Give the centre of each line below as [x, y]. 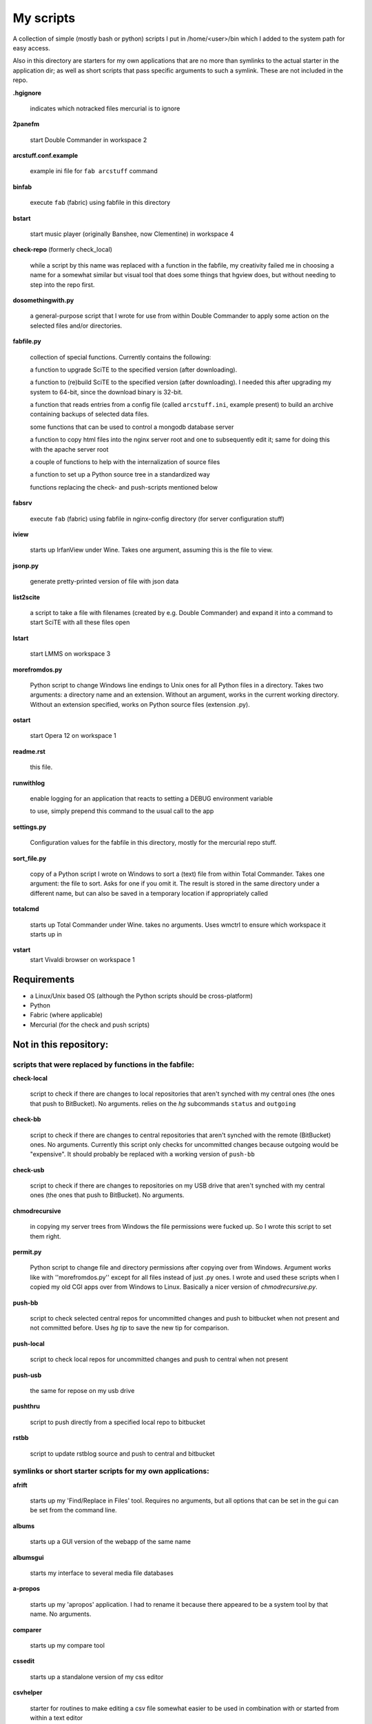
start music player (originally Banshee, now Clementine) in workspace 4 [132, 234]
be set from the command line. [73, 1510]
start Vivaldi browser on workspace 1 [83, 959]
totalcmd [26, 909]
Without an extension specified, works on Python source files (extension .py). [140, 704]
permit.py [27, 1252]
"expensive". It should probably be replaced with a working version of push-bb [142, 1154]
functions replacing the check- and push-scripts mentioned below [124, 487]
